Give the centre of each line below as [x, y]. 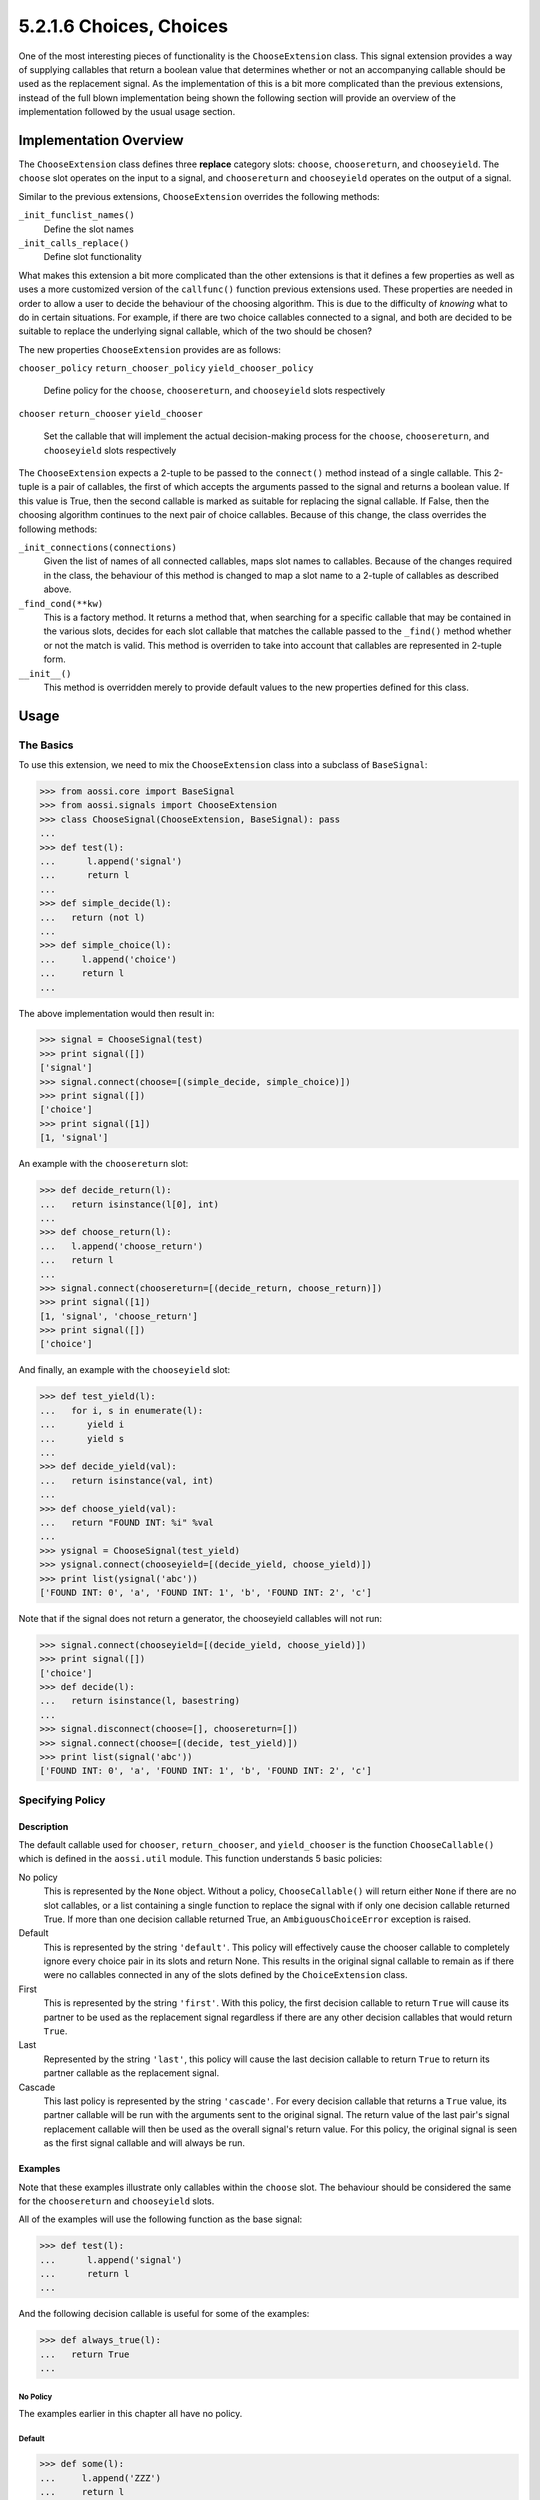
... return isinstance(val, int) [126, 1480]
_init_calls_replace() [74, 243]
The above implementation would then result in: [116, 1013]
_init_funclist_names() [76, 215]
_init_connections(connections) [97, 547]
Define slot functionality [92, 257]
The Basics [46, 745]
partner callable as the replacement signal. [131, 2073]
